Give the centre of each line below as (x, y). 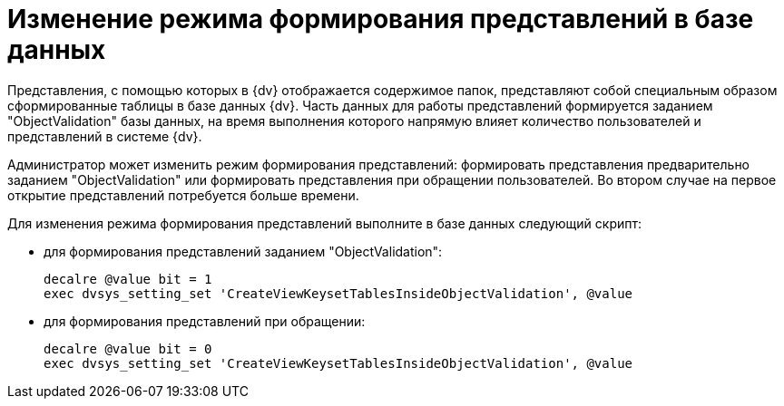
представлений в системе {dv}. (105, 136)
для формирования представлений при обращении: (205, 321)
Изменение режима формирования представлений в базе (381, 19)
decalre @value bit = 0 (128, 348)
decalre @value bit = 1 (128, 279)
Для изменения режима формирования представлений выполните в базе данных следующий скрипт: (325, 223)
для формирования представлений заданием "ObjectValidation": (243, 251)
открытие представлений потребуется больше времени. (183, 195)
